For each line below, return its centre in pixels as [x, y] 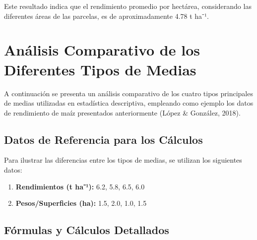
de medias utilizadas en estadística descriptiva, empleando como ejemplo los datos [129, 103]
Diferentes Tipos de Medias [100, 69]
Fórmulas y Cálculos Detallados [87, 230]
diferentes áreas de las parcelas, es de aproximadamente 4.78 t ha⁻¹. [106, 16]
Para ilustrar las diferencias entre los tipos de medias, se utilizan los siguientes [123, 160]
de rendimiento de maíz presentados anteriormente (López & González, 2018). [122, 112]
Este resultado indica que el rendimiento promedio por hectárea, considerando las [128, 6]
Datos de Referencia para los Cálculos [103, 139]
